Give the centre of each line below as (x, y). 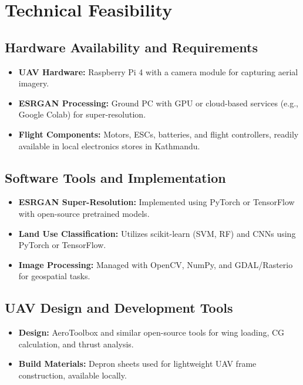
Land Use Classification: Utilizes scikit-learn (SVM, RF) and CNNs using (157, 233)
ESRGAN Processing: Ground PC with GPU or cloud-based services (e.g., (158, 103)
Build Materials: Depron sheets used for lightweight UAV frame (137, 364)
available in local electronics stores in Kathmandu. (109, 145)
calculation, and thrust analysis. (76, 344)
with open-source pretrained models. (84, 213)
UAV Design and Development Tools (119, 308)
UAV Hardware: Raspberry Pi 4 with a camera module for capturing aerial (158, 71)
